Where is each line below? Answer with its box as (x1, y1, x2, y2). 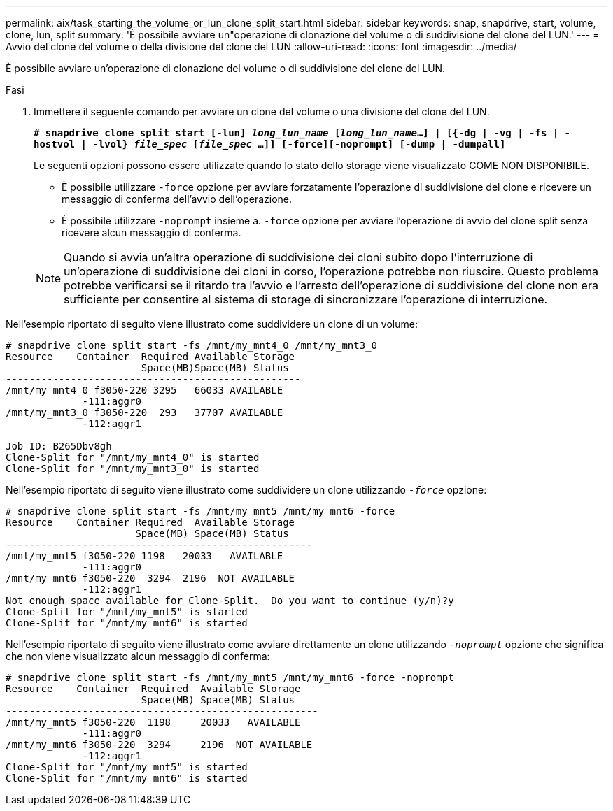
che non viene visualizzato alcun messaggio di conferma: (6, 650, 270, 662)
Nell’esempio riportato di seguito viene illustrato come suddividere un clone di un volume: (6, 318, 418, 330)
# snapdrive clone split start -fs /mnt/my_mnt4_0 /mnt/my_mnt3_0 (6, 340, 378, 351)
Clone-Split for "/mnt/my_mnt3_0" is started (6, 463, 260, 474)
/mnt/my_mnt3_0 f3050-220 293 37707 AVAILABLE (6, 407, 283, 418)
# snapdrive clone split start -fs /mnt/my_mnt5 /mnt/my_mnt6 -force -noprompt (6, 672, 454, 683)
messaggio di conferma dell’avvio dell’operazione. (62, 193, 293, 205)
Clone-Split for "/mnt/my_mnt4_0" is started (6, 452, 260, 463)
